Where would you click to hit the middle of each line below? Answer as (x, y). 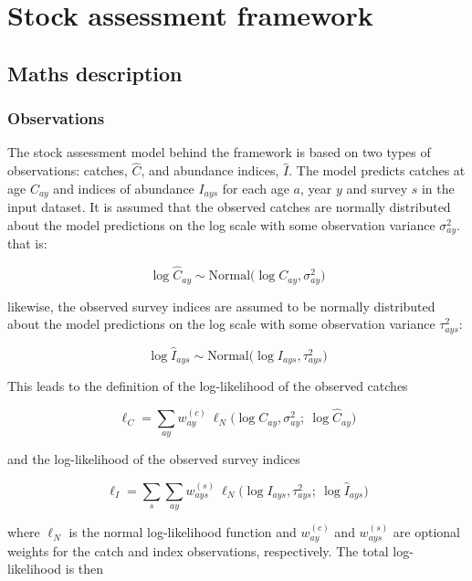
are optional (426, 532)
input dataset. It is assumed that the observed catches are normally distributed (229, 207)
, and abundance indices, (210, 170)
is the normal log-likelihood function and (183, 532)
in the (438, 188)
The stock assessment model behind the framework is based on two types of (219, 152)
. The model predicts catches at (377, 170)
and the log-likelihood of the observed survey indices (154, 459)
